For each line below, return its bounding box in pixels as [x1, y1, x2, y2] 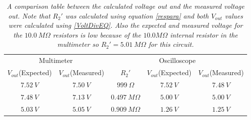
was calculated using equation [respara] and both [65, 10, 209, 20]
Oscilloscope [159, 55, 196, 65]
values [225, 10, 243, 20]
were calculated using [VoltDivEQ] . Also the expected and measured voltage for [8, 20, 243, 30]
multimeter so [57, 39, 99, 49]
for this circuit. [148, 39, 194, 49]
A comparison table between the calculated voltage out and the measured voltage [6, 1, 245, 11]
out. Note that [8, 10, 50, 20]
